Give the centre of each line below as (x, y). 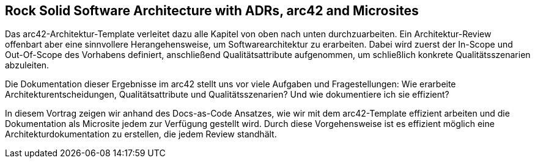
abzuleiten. (27, 65)
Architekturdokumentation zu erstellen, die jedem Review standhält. (141, 134)
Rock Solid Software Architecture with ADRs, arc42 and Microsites (212, 11)
